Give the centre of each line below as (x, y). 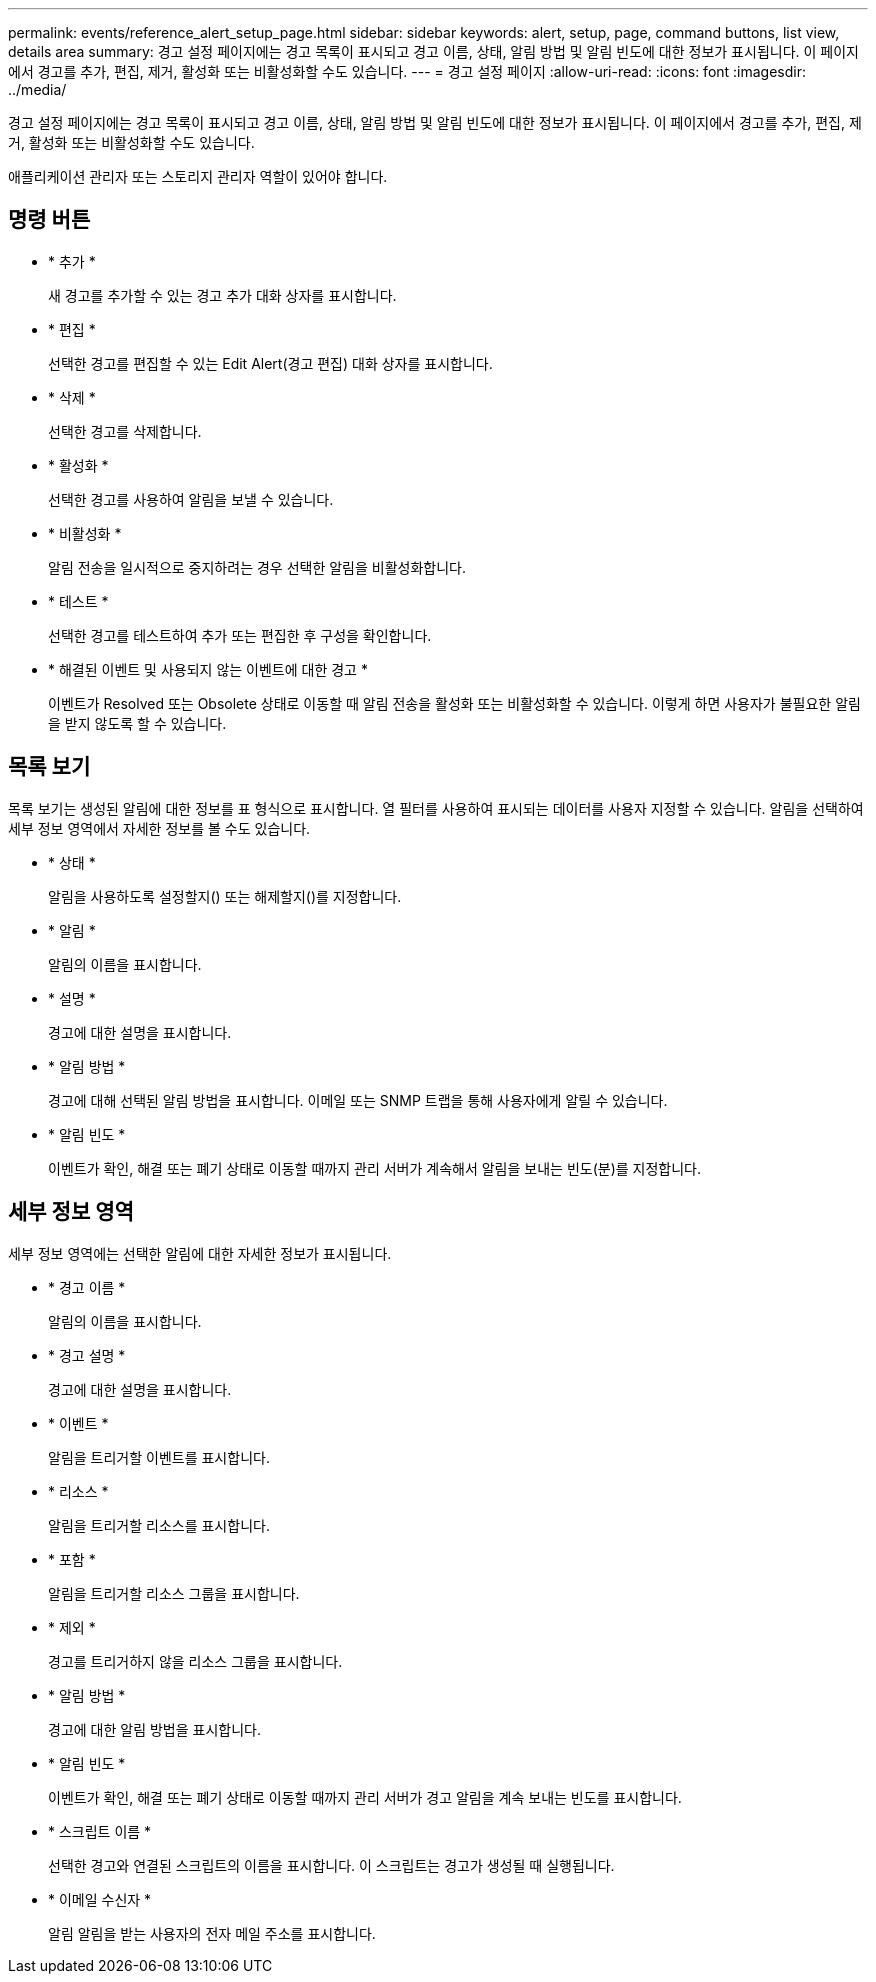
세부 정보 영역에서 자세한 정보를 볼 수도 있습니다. (159, 828)
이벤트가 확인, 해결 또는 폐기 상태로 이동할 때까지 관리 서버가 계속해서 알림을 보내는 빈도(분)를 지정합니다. (375, 1168)
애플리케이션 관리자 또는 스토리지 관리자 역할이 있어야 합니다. (198, 176)
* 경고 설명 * (87, 1355)
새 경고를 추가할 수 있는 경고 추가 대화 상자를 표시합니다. (222, 295)
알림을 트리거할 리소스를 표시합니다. (159, 1525)
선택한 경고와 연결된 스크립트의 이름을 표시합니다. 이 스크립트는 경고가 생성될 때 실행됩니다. (331, 1865)
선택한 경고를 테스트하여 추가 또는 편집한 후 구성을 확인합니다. (240, 635)
